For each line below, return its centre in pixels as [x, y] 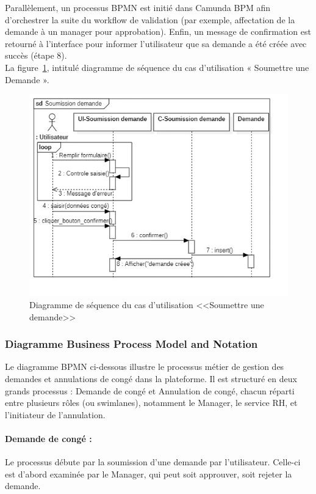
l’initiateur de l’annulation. [55, 414]
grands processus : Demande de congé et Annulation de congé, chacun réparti [150, 390]
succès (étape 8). [36, 55]
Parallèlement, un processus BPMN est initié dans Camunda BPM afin [138, 7]
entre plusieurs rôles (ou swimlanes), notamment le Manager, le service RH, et [151, 403]
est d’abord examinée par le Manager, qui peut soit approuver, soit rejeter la [149, 474]
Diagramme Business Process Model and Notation [131, 344]
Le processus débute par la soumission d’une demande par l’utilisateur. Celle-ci [153, 462]
